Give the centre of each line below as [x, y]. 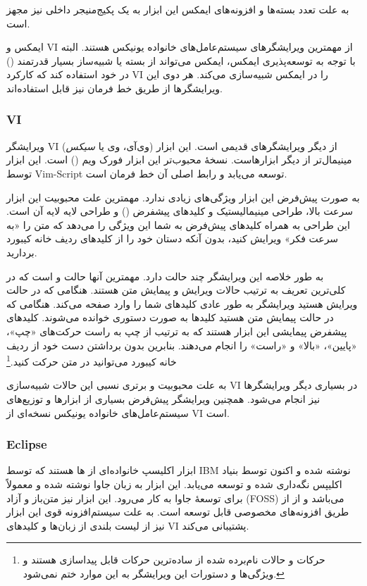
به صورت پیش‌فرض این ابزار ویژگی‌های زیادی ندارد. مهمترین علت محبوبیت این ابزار [183, 197]
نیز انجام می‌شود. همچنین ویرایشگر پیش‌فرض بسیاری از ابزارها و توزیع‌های [163, 398]
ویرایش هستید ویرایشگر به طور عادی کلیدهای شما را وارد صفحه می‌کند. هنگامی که [182, 303]
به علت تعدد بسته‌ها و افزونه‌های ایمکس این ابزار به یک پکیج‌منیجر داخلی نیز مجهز [178, 9]
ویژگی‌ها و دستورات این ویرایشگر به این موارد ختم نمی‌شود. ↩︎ [154, 573]
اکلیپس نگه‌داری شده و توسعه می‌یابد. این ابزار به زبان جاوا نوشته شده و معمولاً [174, 484]
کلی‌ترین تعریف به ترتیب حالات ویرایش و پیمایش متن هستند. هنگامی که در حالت [176, 290]
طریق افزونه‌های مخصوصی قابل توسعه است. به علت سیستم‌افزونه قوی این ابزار [178, 512]
